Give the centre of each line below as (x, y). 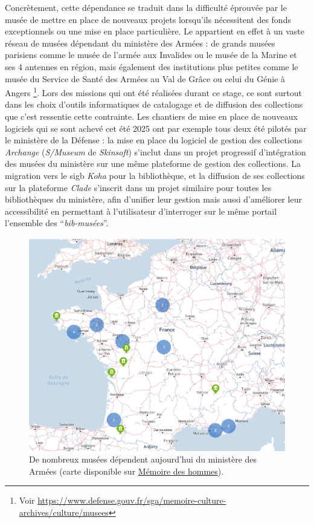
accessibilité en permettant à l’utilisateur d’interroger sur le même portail (141, 211)
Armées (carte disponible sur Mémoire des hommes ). (127, 471)
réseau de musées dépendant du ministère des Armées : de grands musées (140, 43)
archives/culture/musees (64, 512)
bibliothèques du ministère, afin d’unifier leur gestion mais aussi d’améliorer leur (153, 199)
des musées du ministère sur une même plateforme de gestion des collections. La (153, 164)
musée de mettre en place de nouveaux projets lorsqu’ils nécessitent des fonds (148, 19)
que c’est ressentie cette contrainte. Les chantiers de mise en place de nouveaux (151, 116)
